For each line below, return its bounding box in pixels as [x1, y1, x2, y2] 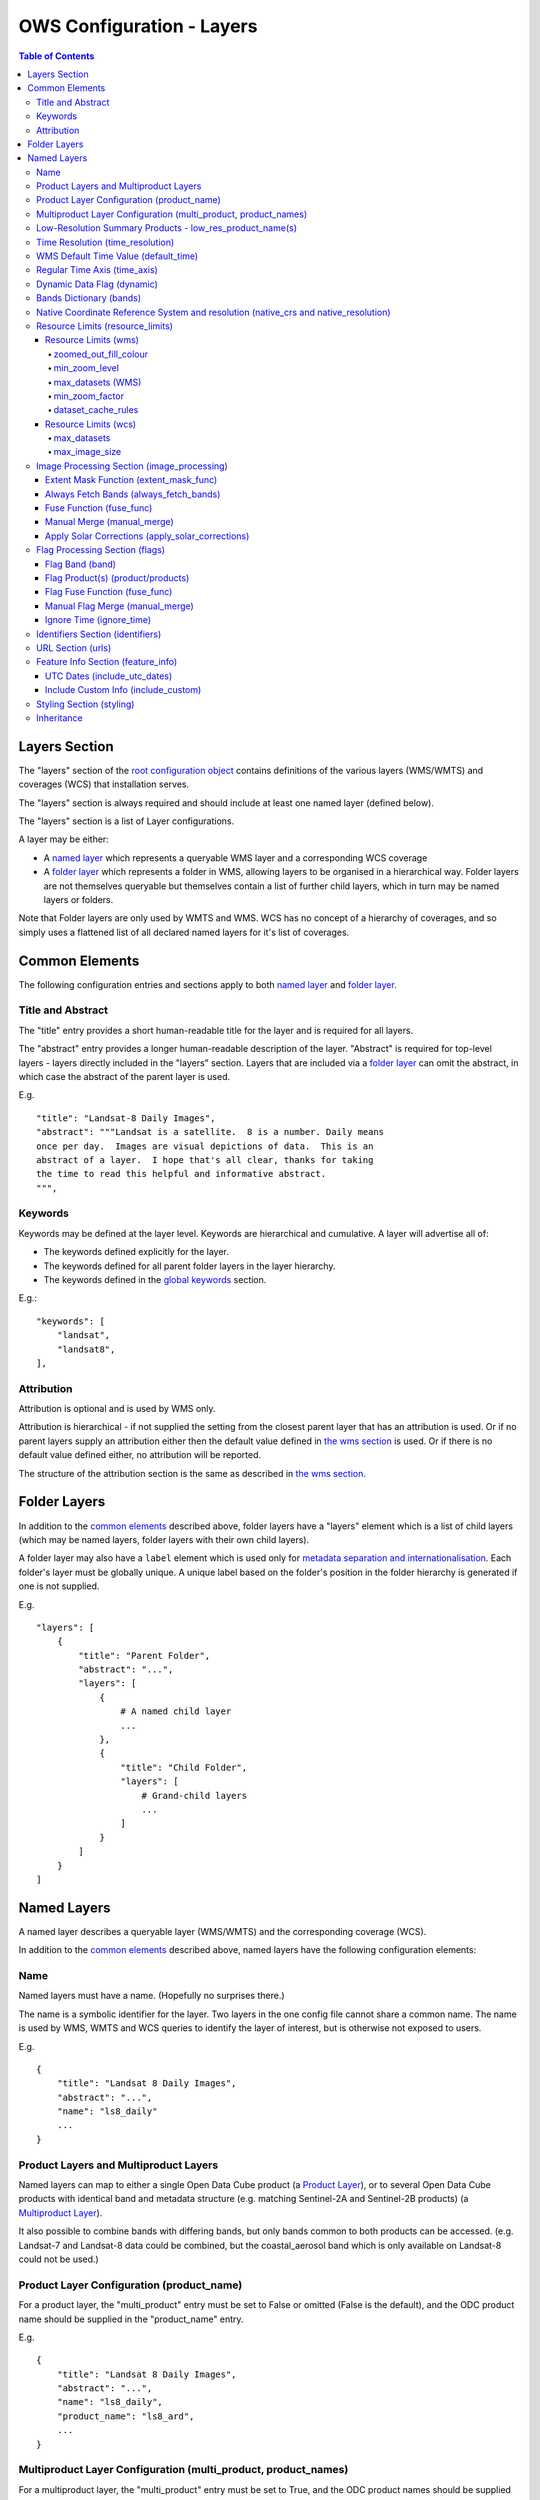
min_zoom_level [53, 362, 120, 374]
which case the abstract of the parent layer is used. [18, 1070, 231, 1082]
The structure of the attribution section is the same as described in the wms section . [18, 1467, 367, 1479]
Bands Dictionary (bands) [36, 292, 142, 304]
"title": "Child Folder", [120, 1761, 248, 1773]
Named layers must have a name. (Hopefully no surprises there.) [18, 1990, 285, 2002]
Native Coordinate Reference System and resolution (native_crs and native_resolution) [36, 306, 391, 318]
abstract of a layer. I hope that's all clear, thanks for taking [36, 1154, 374, 1165]
